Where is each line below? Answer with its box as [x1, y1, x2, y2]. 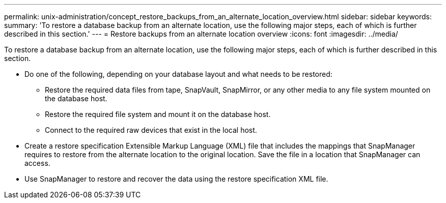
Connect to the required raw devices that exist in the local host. [45, 126, 257, 134]
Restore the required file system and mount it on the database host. [45, 110, 271, 119]
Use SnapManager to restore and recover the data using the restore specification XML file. [24, 175, 328, 183]
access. [24, 159, 50, 167]
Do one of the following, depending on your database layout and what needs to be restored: [24, 70, 332, 78]
